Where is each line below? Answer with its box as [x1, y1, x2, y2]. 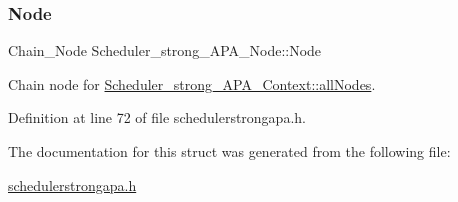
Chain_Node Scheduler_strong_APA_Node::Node [8, 40, 322, 61]
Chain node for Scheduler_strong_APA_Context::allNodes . [8, 73, 376, 94]
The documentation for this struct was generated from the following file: [8, 141, 451, 161]
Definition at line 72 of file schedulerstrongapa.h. [8, 107, 306, 128]
